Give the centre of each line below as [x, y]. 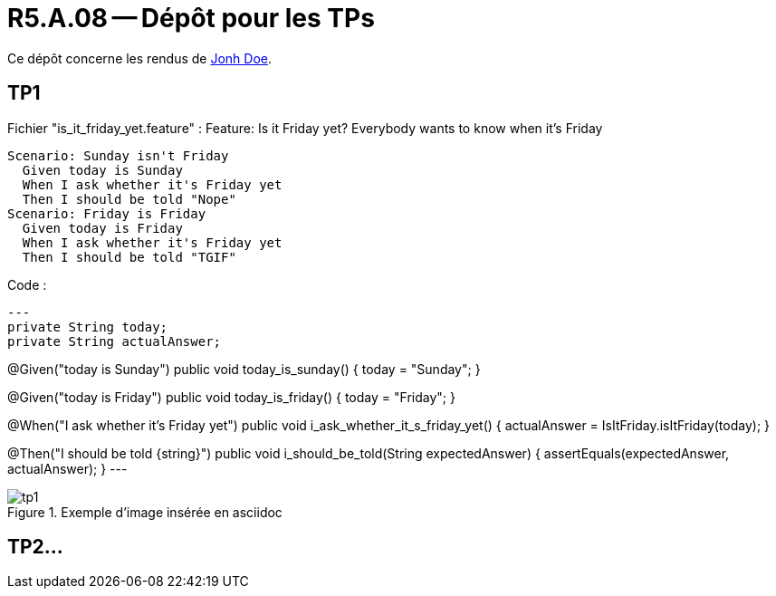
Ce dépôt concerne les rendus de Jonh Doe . [140, 58]
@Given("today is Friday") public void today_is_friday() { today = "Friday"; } [231, 397]
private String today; [88, 327]
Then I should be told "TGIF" [129, 257]
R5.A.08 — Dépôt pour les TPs [191, 18]
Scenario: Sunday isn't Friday [118, 155]
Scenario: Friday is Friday [107, 213]
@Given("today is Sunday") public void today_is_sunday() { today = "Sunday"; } [244, 369]
